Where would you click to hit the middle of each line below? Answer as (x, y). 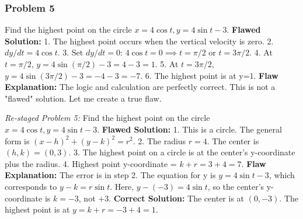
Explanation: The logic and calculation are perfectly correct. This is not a (140, 87)
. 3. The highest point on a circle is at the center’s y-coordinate (182, 152)
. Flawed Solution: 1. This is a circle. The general (189, 129)
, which (282, 175)
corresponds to (31, 186)
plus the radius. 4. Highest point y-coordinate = (91, 163)
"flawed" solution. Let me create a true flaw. (83, 98)
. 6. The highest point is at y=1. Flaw (209, 75)
